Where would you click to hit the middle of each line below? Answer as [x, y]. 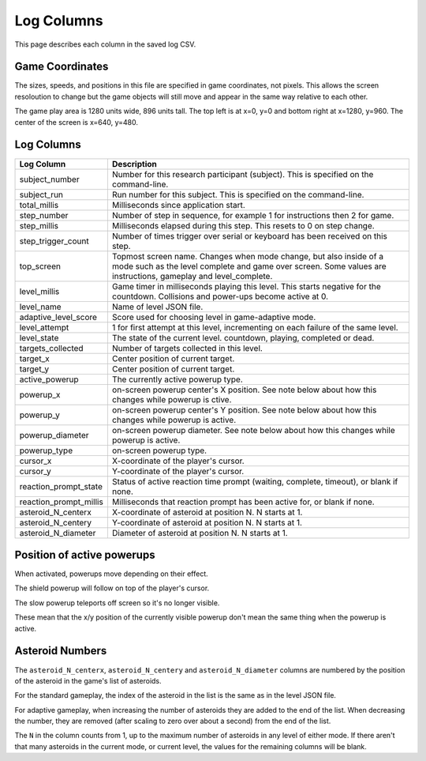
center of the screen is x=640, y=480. [76, 122]
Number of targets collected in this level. [187, 348]
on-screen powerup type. [159, 450]
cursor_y [35, 471]
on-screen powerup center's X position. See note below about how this [244, 390]
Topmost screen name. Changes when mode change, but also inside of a [248, 256]
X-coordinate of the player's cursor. [178, 461]
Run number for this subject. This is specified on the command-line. [238, 194]
